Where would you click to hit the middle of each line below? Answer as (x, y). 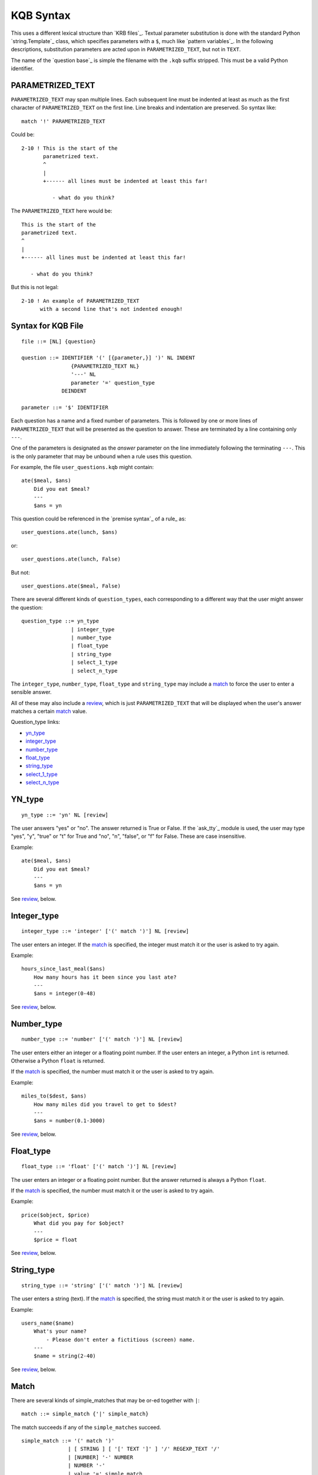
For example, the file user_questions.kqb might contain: (82, 467)
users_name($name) (48, 1323)
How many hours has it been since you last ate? (105, 977)
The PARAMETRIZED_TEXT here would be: (62, 211)
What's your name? (60, 1331)
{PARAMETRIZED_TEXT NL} (105, 366)
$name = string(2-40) (65, 1356)
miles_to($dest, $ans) (54, 1096)
